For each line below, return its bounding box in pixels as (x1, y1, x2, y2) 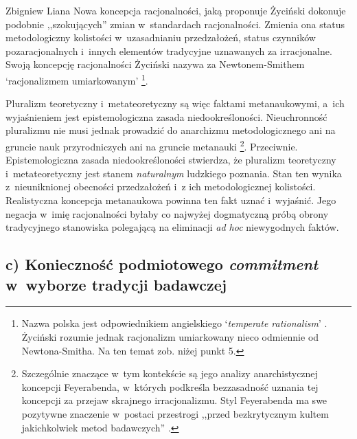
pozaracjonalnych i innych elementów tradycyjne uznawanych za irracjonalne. (5, 43, 332, 58)
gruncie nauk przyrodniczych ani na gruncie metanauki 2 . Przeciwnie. (5, 137, 298, 153)
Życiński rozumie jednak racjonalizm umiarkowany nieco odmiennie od (21, 330, 319, 344)
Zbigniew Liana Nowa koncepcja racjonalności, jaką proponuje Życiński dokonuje (5, 3, 346, 17)
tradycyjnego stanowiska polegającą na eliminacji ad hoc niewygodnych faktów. (5, 220, 339, 234)
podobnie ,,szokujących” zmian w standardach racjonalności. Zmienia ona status (5, 16, 345, 31)
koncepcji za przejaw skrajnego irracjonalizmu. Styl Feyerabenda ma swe (21, 393, 327, 407)
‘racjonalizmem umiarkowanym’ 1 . (5, 71, 148, 87)
